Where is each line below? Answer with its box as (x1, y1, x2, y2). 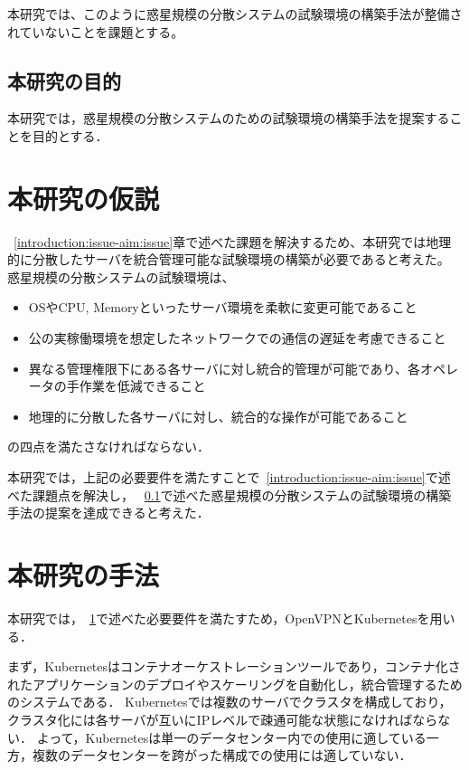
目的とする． (32, 126, 108, 145)
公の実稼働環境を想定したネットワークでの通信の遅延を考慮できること (28, 328, 446, 347)
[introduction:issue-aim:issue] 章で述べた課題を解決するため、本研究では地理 (14, 232, 452, 251)
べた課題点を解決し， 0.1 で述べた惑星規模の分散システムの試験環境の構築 (7, 485, 452, 504)
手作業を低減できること (66, 376, 206, 395)
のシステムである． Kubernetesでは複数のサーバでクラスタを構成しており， (7, 692, 452, 711)
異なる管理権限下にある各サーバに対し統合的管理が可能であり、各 (28, 358, 420, 377)
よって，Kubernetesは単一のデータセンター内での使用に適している (36, 727, 427, 746)
